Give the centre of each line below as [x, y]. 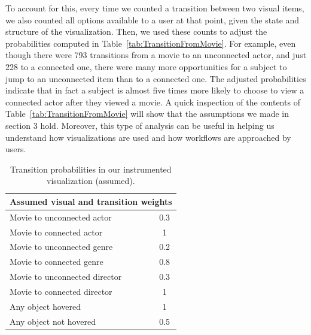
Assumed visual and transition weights [91, 201]
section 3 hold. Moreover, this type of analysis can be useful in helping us [140, 125]
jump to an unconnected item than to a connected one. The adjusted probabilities [156, 78]
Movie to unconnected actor [61, 217]
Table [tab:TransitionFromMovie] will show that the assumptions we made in [147, 114]
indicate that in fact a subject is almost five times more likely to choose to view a [155, 90]
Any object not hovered [53, 321]
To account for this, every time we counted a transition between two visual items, [155, 8]
